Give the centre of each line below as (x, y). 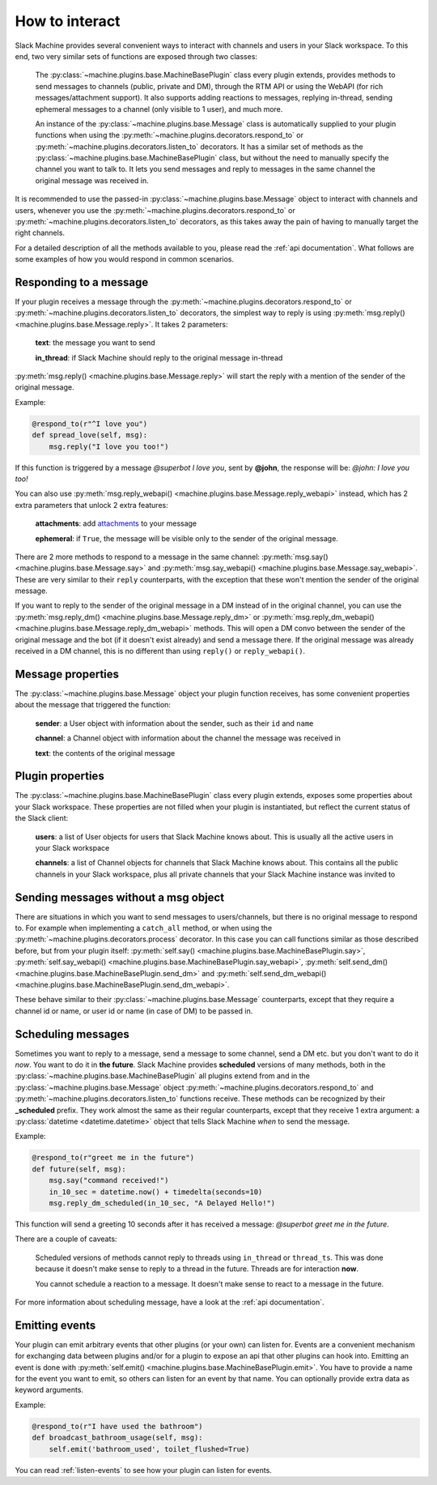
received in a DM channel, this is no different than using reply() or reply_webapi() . (160, 651)
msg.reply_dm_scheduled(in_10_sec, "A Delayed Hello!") (162, 1203)
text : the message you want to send (95, 343)
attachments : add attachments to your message (116, 523)
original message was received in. (92, 180)
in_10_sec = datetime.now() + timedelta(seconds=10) (156, 1192)
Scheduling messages (72, 1034)
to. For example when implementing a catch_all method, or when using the (144, 928)
